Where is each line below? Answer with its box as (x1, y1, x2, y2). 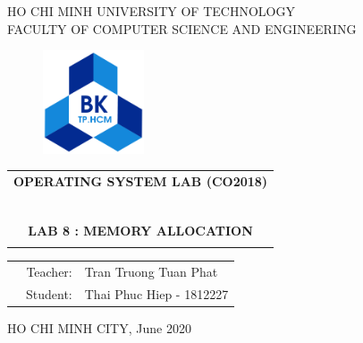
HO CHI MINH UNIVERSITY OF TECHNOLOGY (7, 2, 295, 20)
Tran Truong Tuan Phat (84, 262, 218, 281)
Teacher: (26, 262, 72, 281)
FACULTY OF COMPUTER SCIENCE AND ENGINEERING (7, 19, 357, 38)
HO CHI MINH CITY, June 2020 (7, 318, 191, 337)
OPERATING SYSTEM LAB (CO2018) (13, 171, 268, 190)
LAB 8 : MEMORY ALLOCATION (28, 220, 253, 239)
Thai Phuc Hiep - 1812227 (84, 284, 229, 303)
